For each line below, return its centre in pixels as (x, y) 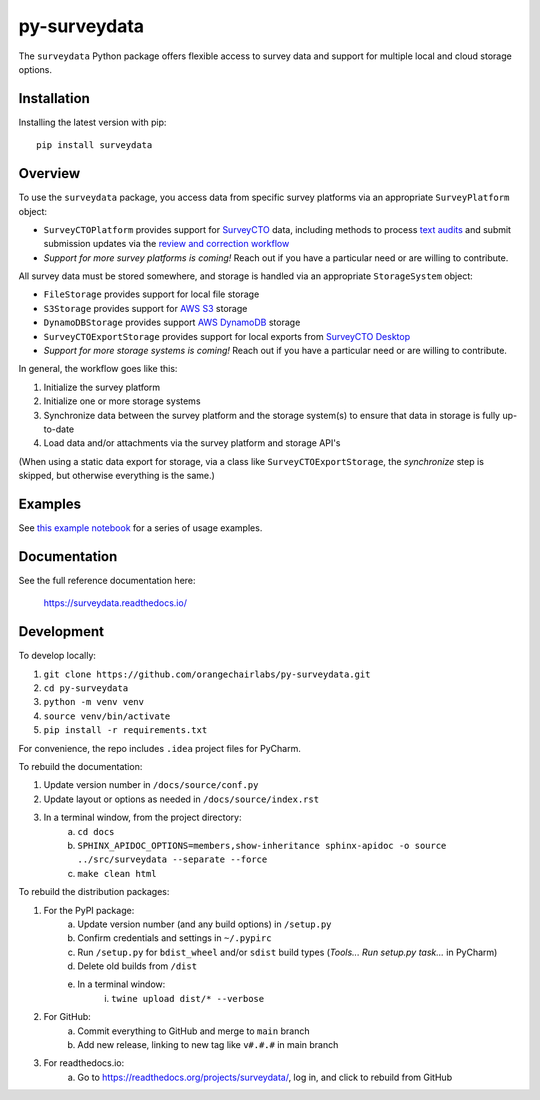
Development (61, 631)
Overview (49, 173)
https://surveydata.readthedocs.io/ (115, 603)
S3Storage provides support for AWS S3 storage (145, 308)
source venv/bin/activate (107, 716)
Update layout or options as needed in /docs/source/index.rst (181, 799)
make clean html (117, 873)
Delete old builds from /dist (137, 966)
